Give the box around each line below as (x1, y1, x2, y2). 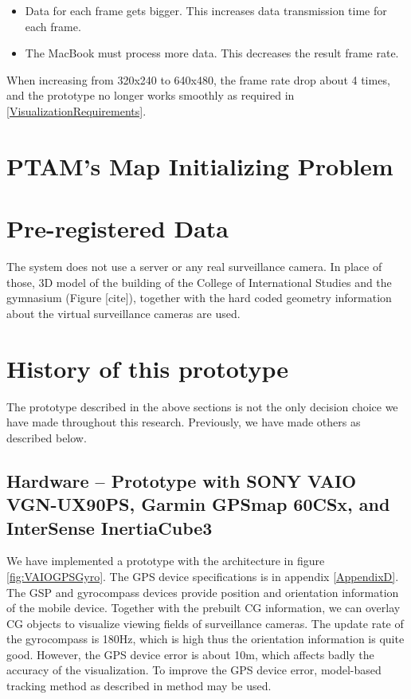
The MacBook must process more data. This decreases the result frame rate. (25, 45, 399, 61)
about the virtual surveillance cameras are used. (6, 304, 241, 321)
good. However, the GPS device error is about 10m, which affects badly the (6, 646, 374, 662)
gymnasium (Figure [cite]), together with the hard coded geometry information (6, 289, 392, 306)
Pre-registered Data (6, 212, 229, 245)
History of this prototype (6, 351, 288, 384)
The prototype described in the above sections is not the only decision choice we (6, 398, 398, 414)
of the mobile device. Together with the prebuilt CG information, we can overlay (6, 599, 401, 616)
